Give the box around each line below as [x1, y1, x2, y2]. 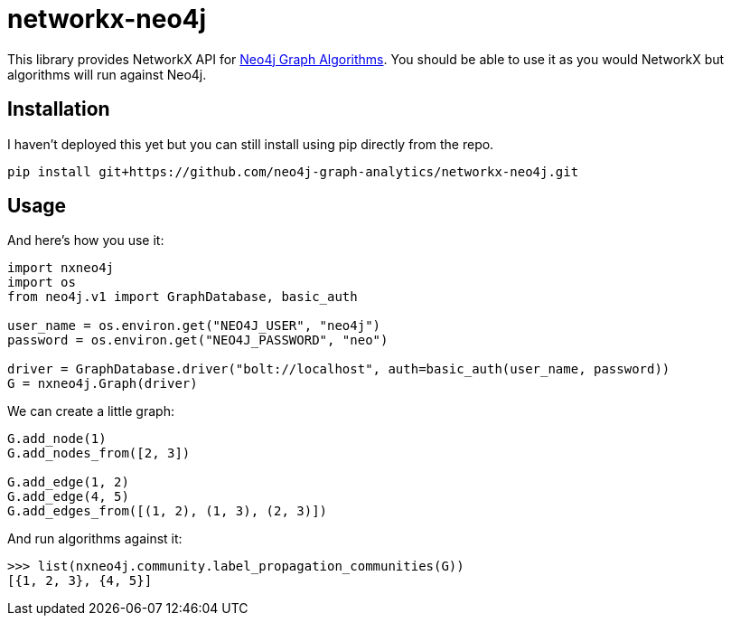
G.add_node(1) [7, 431, 107, 447]
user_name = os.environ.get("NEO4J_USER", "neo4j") [7, 318, 381, 334]
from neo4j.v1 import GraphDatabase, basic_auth [7, 289, 358, 305]
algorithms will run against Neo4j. [7, 66, 207, 82]
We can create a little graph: [7, 403, 174, 420]
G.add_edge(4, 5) [7, 489, 129, 505]
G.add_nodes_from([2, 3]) [7, 446, 191, 461]
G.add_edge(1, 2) [7, 475, 129, 490]
